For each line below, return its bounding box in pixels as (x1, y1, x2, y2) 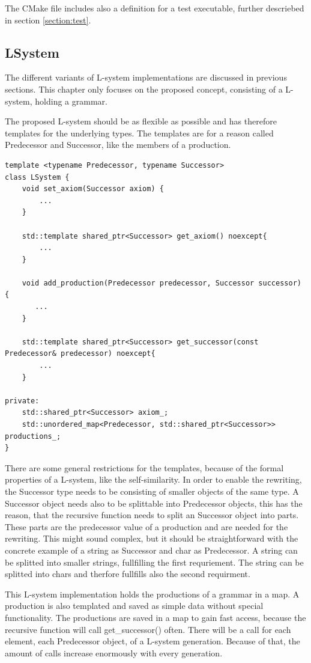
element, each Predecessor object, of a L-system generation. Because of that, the (5, 635, 300, 647)
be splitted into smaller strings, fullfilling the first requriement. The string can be (5, 555, 304, 568)
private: (5, 396, 40, 405)
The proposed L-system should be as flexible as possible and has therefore (5, 115, 277, 127)
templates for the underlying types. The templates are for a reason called (5, 126, 274, 139)
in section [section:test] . (5, 13, 91, 26)
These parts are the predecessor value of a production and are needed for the (5, 520, 288, 533)
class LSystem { (5, 173, 70, 182)
